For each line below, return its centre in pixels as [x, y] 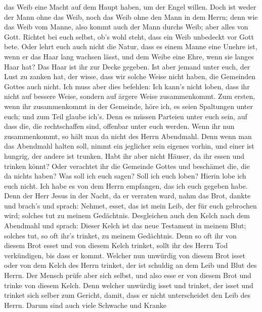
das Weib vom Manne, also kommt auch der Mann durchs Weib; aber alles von [126, 27]
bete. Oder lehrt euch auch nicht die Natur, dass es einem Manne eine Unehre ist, [131, 46]
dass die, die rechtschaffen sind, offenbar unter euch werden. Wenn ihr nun [119, 126]
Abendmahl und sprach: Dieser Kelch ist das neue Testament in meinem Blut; [125, 226]
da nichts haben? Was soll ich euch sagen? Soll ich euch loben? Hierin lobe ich [125, 176]
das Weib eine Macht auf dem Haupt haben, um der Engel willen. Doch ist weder [130, 7]
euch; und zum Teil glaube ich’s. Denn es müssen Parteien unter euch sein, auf [126, 116]
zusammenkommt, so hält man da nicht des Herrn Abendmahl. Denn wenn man [128, 136]
